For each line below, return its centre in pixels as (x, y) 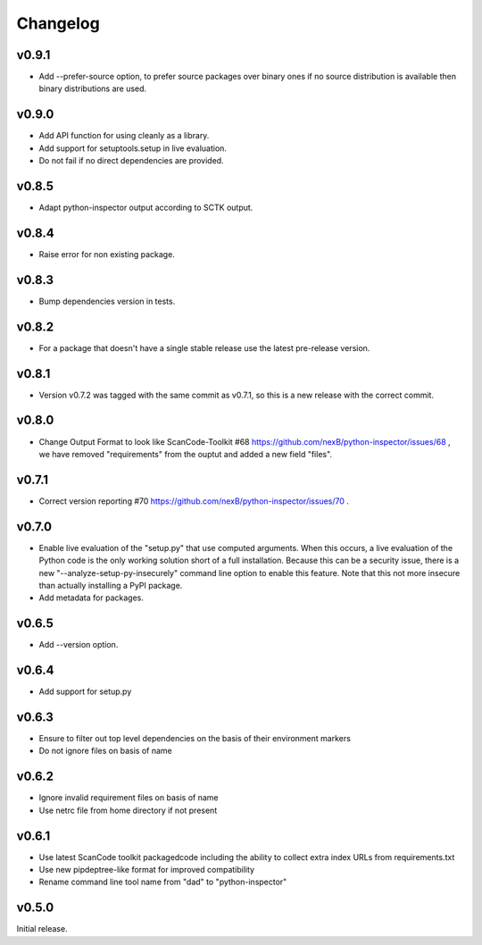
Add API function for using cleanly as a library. (124, 136)
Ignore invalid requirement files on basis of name (129, 798)
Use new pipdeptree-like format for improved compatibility (146, 870)
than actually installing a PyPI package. (111, 585)
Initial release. (42, 929)
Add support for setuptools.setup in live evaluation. (133, 148)
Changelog (58, 23)
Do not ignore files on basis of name (106, 751)
